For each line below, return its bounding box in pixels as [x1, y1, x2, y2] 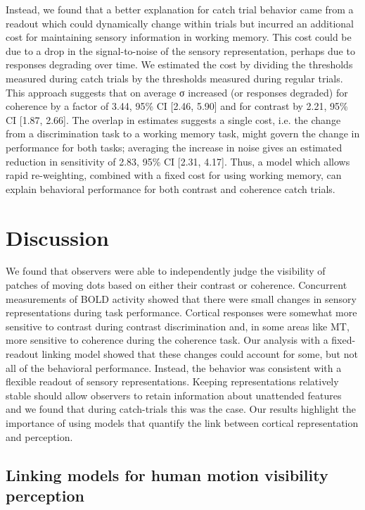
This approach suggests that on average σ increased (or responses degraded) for [6, 85, 348, 99]
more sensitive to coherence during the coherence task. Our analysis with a [6, 332, 328, 347]
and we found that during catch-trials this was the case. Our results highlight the [6, 402, 357, 416]
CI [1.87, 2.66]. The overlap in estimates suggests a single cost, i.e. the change [6, 112, 341, 127]
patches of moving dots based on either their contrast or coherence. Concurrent [6, 278, 347, 292]
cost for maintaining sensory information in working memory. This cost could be [6, 30, 352, 44]
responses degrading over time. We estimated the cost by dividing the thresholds [6, 57, 353, 72]
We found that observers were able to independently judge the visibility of [6, 263, 326, 278]
